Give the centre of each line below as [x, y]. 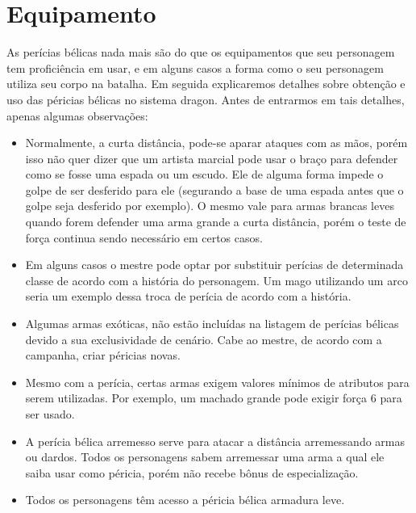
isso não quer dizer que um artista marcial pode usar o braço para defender [212, 158]
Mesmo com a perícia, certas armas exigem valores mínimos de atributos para [217, 382]
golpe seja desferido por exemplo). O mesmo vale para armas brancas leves [210, 206]
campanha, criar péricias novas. [103, 355]
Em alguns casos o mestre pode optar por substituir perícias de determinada [214, 265]
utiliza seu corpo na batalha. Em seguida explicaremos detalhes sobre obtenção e [206, 84]
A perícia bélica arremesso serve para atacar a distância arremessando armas [215, 441]
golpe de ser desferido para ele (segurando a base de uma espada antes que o [214, 189]
